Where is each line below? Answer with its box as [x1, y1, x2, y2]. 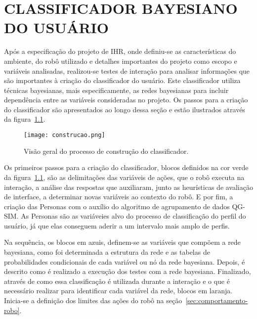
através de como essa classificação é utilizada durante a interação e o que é [4, 275, 230, 286]
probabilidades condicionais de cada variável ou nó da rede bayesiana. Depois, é [4, 256, 245, 267]
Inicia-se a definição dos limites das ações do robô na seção [4, 295, 182, 306]
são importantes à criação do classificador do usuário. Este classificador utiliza [4, 75, 241, 86]
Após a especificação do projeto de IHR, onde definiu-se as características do [4, 46, 236, 56]
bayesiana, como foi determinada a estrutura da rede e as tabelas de [4, 247, 210, 257]
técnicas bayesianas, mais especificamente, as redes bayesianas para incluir [4, 85, 229, 95]
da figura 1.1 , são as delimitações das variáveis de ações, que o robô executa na [4, 172, 245, 182]
